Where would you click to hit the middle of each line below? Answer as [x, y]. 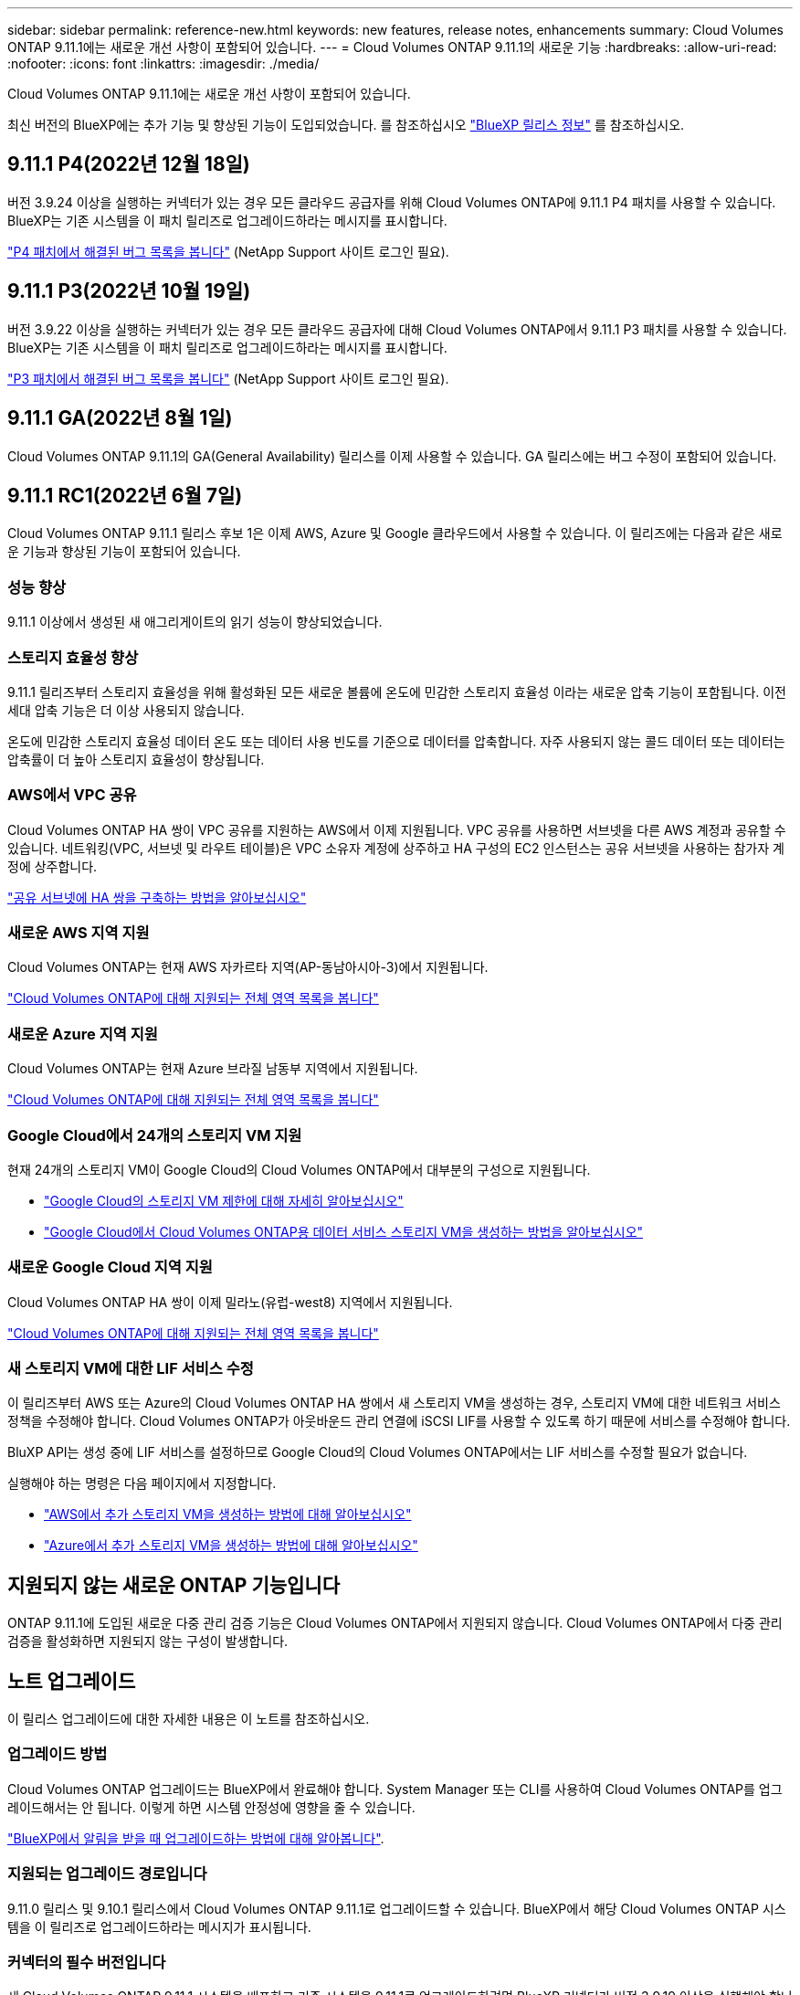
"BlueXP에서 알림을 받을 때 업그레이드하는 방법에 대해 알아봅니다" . [196, 1838]
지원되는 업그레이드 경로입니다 [107, 1874]
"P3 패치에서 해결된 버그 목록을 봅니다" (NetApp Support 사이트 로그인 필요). [228, 378]
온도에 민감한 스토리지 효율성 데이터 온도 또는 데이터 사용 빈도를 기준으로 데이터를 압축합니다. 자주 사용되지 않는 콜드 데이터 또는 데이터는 [396, 741]
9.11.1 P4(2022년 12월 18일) [129, 164]
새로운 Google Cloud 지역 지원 [110, 1267]
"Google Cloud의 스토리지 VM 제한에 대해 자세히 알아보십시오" [224, 1200]
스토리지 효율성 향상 [73, 657]
